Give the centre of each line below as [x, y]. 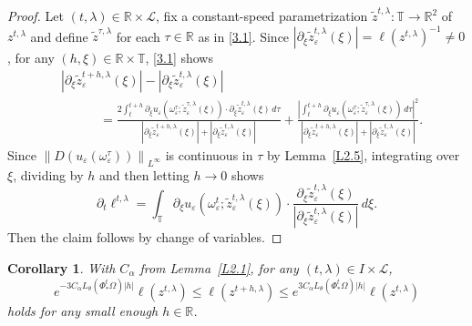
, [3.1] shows [179, 58]
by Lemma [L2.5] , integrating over [363, 154]
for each [138, 36]
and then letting [144, 174]
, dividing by [48, 174]
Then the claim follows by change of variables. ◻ [145, 237]
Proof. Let [36, 15]
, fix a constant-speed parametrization [262, 15]
